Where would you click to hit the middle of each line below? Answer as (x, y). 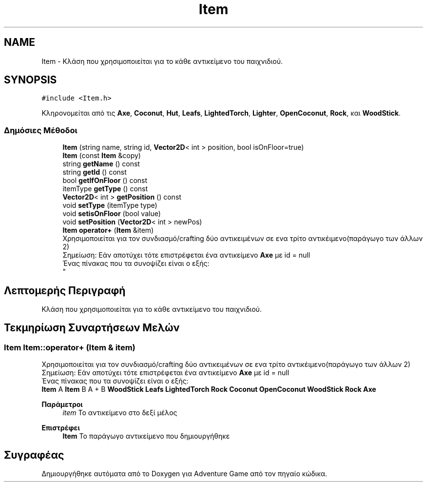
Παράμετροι (62, 405)
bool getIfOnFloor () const (105, 181)
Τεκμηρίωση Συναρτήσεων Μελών (92, 328)
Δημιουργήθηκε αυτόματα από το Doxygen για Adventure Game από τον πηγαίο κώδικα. (184, 474)
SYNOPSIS (30, 80)
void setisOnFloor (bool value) (112, 214)
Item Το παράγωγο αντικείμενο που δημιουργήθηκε (146, 436)
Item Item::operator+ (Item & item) (70, 347)
